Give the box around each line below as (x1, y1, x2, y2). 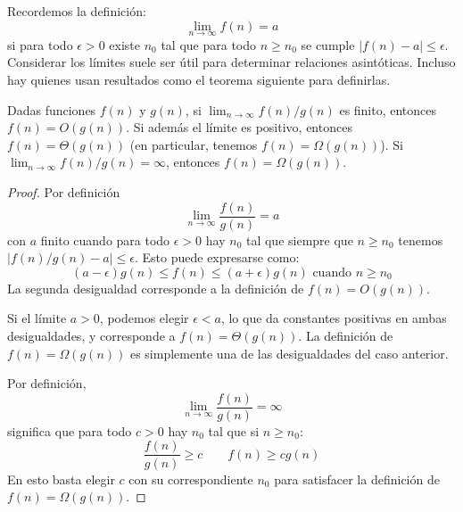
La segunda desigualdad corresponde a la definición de (7, 278, 304, 297)
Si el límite (7, 309, 67, 327)
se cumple (301, 35, 355, 54)
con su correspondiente (128, 469, 253, 488)
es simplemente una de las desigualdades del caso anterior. (129, 343, 449, 362)
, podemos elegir (99, 309, 189, 327)
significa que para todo (7, 421, 132, 440)
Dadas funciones (7, 100, 96, 119)
